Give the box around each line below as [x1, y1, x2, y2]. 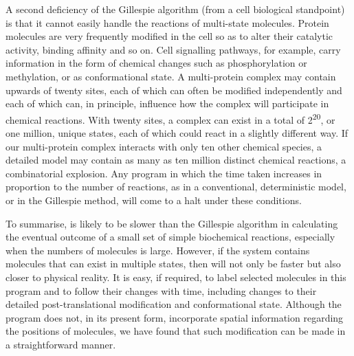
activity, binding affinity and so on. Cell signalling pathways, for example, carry [5, 42, 341, 56]
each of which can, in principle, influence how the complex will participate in [5, 96, 329, 111]
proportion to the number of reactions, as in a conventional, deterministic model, [5, 179, 346, 194]
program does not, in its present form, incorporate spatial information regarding [5, 310, 344, 324]
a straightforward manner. [5, 337, 116, 351]
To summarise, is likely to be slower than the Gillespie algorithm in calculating [5, 216, 338, 230]
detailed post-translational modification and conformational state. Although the [5, 297, 342, 311]
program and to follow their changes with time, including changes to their [5, 283, 317, 298]
